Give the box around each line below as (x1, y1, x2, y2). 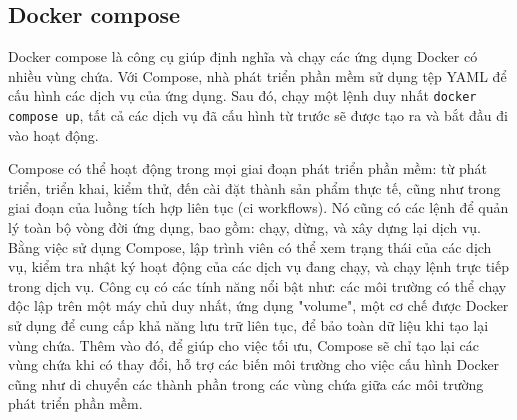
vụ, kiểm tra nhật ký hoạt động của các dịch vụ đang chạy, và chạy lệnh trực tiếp (8, 256, 509, 277)
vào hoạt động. (8, 124, 99, 145)
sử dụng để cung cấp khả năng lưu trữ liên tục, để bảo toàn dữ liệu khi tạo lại (8, 315, 489, 336)
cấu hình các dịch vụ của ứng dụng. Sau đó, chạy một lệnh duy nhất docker (8, 85, 477, 106)
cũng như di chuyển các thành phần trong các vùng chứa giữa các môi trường (8, 373, 484, 394)
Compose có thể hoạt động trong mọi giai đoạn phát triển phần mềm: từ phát (8, 158, 487, 179)
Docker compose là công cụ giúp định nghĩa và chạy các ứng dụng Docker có (8, 46, 478, 67)
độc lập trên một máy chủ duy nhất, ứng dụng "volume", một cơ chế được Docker (8, 295, 509, 316)
